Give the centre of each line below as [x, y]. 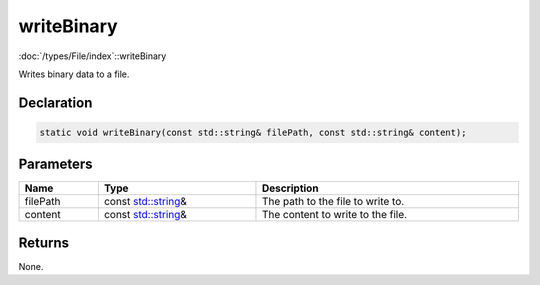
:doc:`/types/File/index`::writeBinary [92, 56]
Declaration [55, 102]
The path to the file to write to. [333, 202]
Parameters [55, 164]
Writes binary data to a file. [74, 74]
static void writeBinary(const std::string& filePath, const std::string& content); [253, 132]
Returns [44, 242]
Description [290, 188]
